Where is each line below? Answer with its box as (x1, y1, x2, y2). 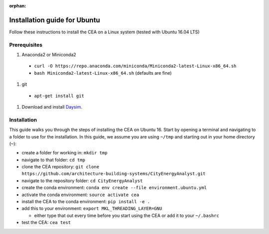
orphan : (9, 3, 26, 8)
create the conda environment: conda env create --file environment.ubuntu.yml (21, 185, 207, 191)
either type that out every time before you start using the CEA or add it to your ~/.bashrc (34, 212, 219, 219)
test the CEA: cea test (21, 220, 71, 226)
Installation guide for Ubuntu (9, 15, 101, 24)
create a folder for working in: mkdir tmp (21, 150, 108, 156)
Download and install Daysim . (21, 104, 82, 110)
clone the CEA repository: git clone (21, 164, 100, 170)
